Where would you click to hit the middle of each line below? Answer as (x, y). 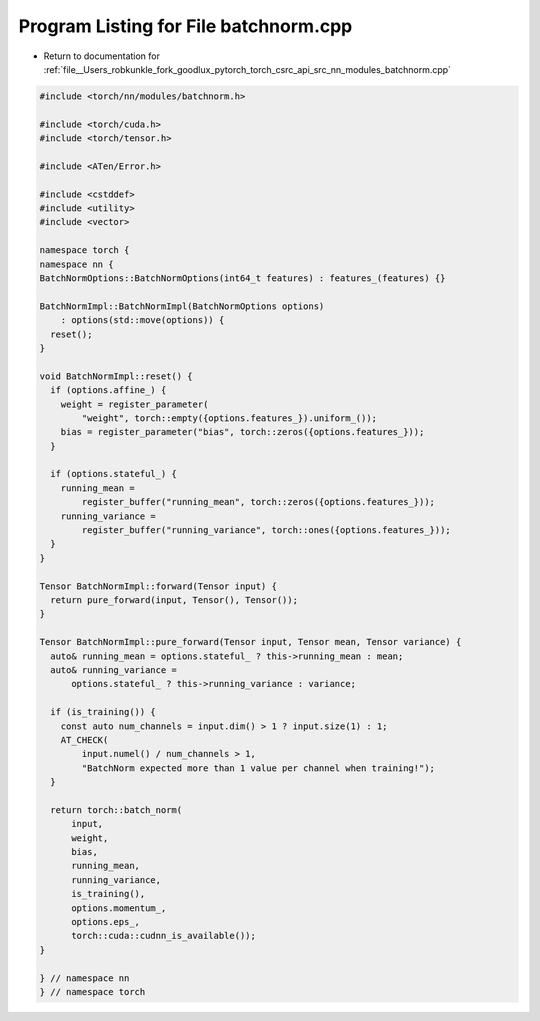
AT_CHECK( (84, 739)
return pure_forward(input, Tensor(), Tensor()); (174, 599)
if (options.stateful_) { (113, 474)
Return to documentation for (101, 56)
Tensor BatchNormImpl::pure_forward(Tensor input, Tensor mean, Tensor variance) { (250, 642)
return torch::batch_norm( (116, 809)
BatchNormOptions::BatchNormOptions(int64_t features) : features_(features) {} (242, 278)
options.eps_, (105, 921)
